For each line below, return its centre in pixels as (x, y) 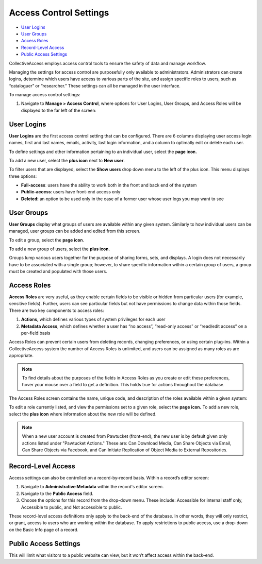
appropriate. (21, 356)
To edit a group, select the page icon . (47, 240)
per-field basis (36, 333)
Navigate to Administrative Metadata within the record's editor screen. (92, 487)
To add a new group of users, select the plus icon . (59, 249)
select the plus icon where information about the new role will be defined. (83, 414)
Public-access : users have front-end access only (71, 192)
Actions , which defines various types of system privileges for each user (93, 319)
